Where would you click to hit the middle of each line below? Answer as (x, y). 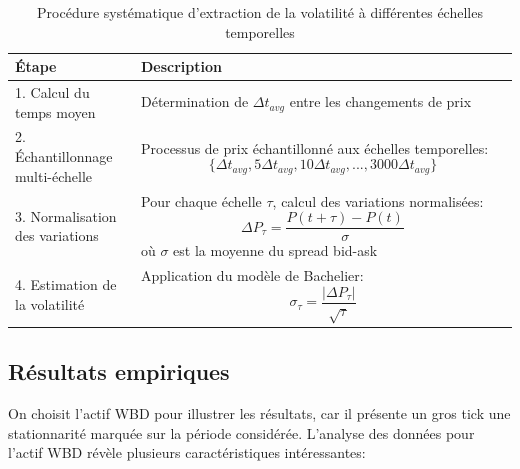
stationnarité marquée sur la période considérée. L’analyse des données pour (241, 432)
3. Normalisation (66, 215)
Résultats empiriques (119, 371)
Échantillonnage (64, 156)
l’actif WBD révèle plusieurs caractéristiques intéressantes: (187, 452)
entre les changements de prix (380, 101)
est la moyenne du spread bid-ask (275, 250)
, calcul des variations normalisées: (378, 200)
